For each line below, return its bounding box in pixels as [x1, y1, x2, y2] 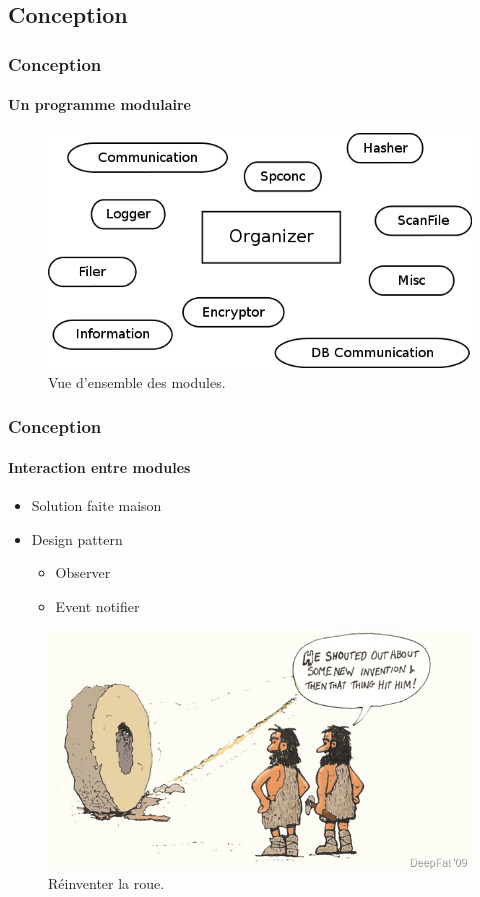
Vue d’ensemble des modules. [48, 371, 226, 392]
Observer [55, 562, 111, 583]
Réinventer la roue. [48, 873, 165, 894]
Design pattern [31, 528, 123, 549]
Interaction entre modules [8, 456, 191, 477]
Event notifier [55, 595, 140, 616]
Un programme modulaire [8, 94, 191, 115]
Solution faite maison [31, 495, 162, 515]
